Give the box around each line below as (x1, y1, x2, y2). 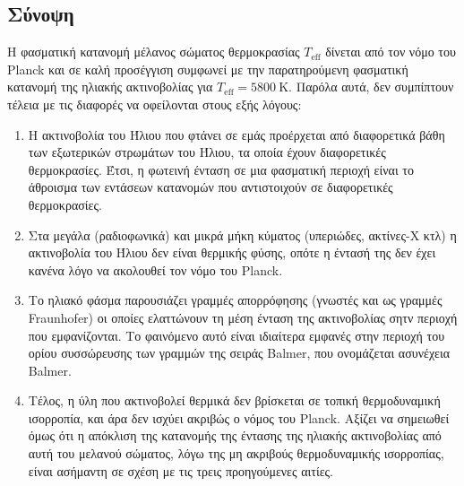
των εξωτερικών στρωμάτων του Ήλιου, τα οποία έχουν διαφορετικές (28, 143, 386, 161)
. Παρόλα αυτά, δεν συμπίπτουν (288, 77, 454, 96)
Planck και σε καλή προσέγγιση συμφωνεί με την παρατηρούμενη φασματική (7, 59, 408, 78)
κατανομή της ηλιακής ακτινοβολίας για (7, 77, 213, 96)
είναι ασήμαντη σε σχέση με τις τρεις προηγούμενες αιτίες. (28, 461, 333, 480)
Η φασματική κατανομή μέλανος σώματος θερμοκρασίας (7, 42, 300, 61)
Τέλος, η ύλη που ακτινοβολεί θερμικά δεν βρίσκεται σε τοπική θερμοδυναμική (28, 391, 441, 410)
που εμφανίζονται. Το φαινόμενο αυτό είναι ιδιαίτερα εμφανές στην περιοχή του (28, 325, 445, 344)
